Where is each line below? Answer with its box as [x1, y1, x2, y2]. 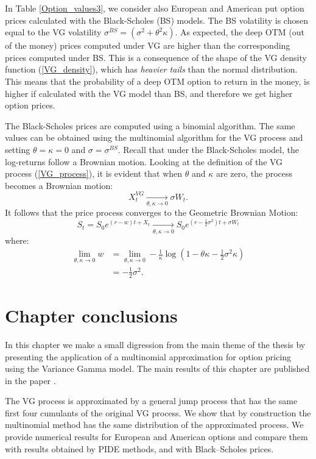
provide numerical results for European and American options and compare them [5, 430, 308, 443]
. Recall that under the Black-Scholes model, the [118, 143, 299, 155]
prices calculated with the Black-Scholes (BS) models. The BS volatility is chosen [5, 13, 308, 26]
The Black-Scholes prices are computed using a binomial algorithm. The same [5, 119, 295, 132]
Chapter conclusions [5, 302, 178, 327]
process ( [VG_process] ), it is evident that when [5, 167, 183, 180]
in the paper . [5, 374, 56, 386]
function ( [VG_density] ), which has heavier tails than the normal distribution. [5, 63, 298, 76]
